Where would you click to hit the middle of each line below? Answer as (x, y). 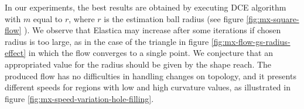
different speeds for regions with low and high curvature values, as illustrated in (148, 87)
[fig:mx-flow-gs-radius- (251, 41)
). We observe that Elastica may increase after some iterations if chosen (153, 30)
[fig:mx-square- (273, 18)
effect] (16, 53)
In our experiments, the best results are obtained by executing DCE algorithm (146, 7)
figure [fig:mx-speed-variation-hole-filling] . (79, 98)
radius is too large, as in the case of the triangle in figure (107, 41)
